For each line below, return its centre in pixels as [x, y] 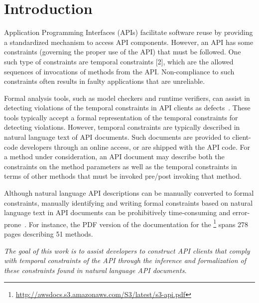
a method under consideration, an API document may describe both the [114, 156]
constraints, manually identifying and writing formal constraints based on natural [129, 202]
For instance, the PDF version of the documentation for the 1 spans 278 [138, 223]
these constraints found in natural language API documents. [95, 270]
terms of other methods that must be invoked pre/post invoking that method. [123, 176]
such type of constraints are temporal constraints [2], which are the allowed [119, 61]
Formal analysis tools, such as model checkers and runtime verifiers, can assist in [127, 98]
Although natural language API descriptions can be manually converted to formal [129, 193]
